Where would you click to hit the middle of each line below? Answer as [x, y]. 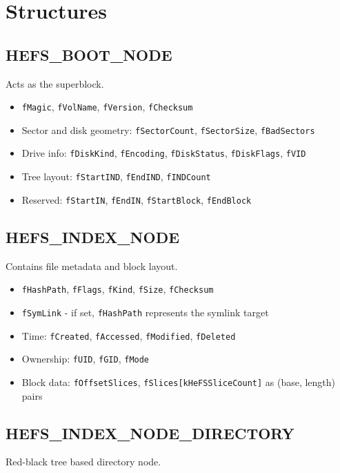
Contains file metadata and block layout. [92, 266]
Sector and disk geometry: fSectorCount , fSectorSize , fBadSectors [168, 129]
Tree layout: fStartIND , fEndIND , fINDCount [116, 176]
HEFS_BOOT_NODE [89, 54]
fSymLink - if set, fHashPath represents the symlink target [145, 312]
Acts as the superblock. [55, 83]
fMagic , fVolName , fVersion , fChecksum [107, 107]
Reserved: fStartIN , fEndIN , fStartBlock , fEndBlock [137, 199]
